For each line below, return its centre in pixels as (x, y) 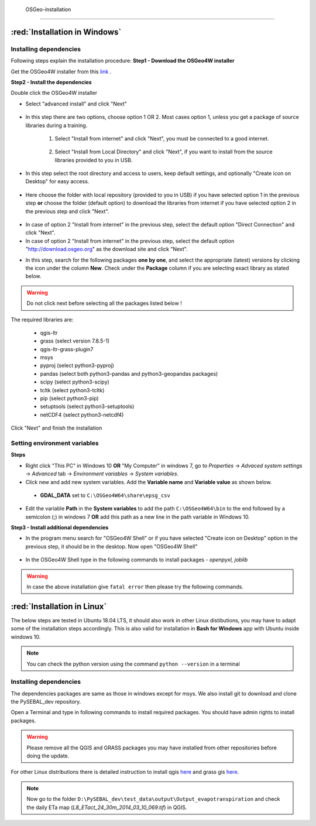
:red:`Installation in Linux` (59, 606)
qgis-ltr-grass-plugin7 (67, 349)
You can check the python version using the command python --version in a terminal (133, 664)
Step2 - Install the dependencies (51, 82)
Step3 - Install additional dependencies (60, 527)
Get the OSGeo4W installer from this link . (61, 71)
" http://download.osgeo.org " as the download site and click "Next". (107, 249)
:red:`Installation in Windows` (66, 32)
